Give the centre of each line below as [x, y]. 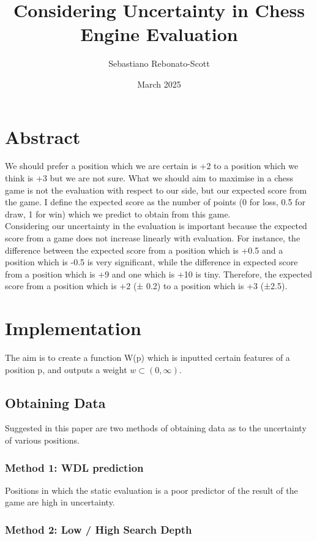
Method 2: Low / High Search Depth [99, 529]
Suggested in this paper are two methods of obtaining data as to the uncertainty [156, 428]
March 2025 [159, 84]
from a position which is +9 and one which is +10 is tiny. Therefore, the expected [159, 274]
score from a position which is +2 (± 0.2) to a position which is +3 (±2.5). [146, 286]
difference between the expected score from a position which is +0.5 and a [144, 250]
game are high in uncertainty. [60, 502]
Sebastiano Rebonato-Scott [159, 63]
